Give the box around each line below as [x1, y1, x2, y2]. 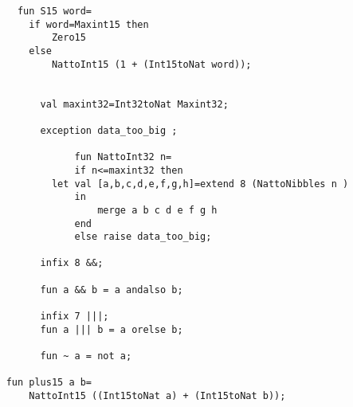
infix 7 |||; [40, 311, 109, 323]
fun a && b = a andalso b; [40, 284, 183, 295]
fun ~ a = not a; [40, 350, 132, 362]
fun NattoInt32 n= [74, 151, 172, 163]
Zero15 [51, 32, 86, 44]
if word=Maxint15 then [29, 18, 149, 30]
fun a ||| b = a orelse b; [40, 323, 183, 335]
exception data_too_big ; [40, 124, 178, 136]
